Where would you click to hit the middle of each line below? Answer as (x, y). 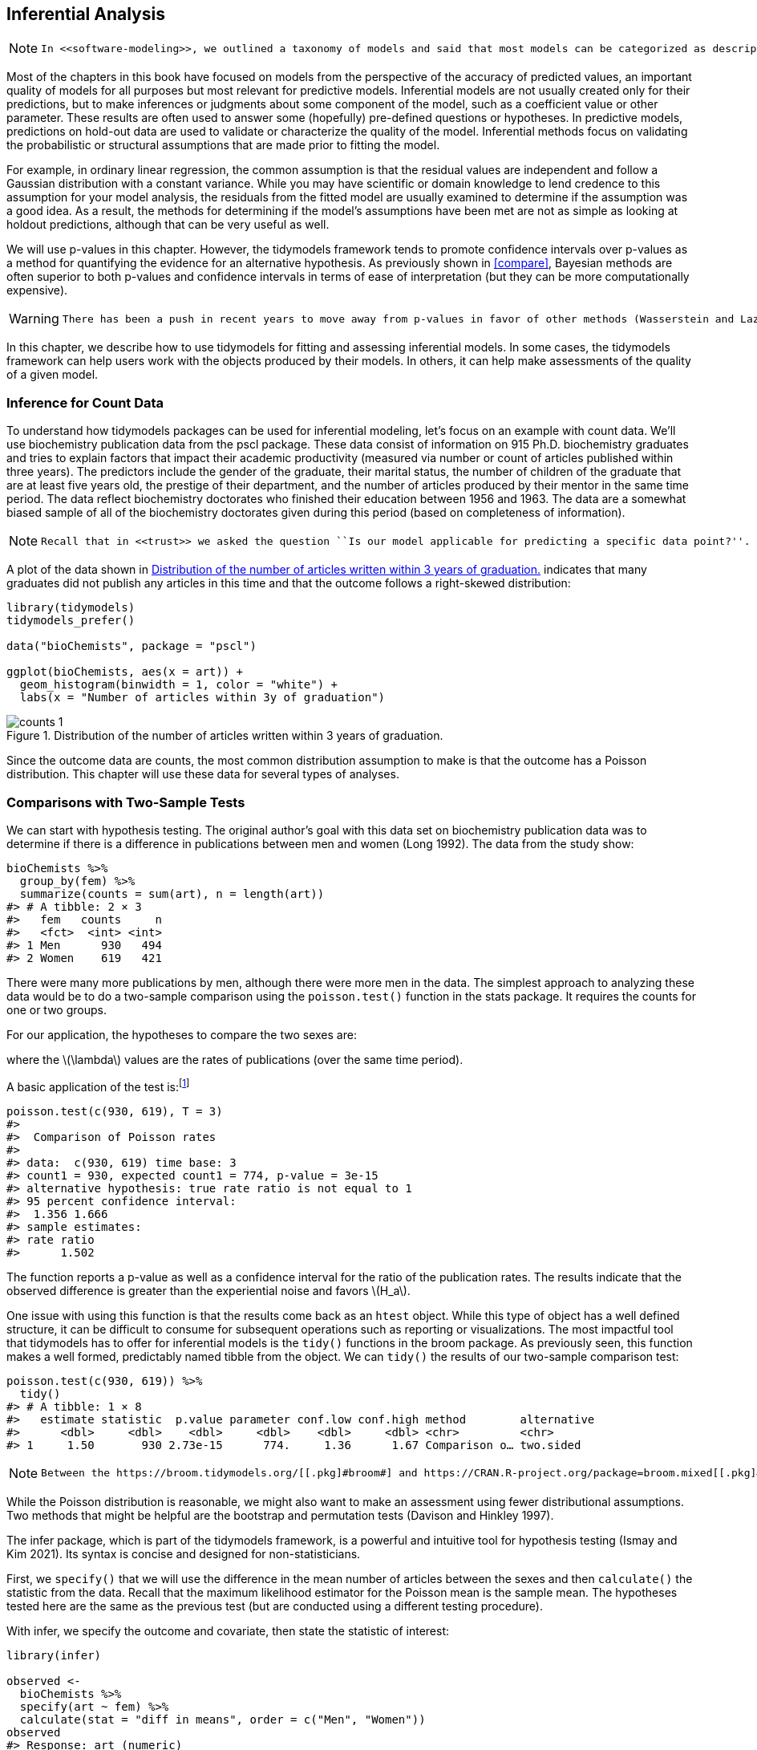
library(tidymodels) (71, 608)
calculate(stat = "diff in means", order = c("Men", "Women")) (223, 1719)
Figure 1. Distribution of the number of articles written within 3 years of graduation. (225, 736)
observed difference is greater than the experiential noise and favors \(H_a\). (208, 1290)
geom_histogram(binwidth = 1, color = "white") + (179, 685)
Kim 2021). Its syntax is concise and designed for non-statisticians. (184, 1553)
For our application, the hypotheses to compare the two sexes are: (182, 1034)
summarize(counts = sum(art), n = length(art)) (172, 893)
